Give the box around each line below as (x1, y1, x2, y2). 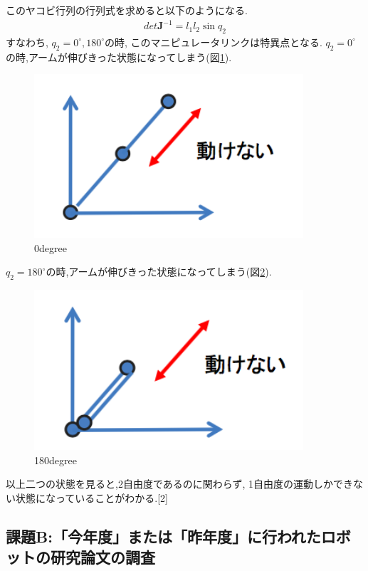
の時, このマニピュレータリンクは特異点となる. (105, 34, 322, 49)
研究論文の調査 (50, 546, 155, 568)
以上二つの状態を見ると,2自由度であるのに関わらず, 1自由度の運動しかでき (6, 476, 354, 491)
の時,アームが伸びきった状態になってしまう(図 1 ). (6, 49, 232, 64)
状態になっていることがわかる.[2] (15, 490, 168, 505)
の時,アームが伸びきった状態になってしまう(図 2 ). (46, 264, 272, 279)
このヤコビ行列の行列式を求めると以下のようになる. (6, 3, 248, 17)
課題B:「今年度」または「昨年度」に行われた (6, 525, 321, 547)
